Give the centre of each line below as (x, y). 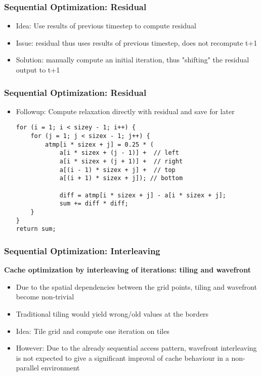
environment (60, 368)
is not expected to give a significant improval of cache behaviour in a (122, 357)
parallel (27, 368)
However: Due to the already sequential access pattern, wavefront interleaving (136, 348)
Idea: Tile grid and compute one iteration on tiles (93, 331)
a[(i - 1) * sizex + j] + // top (117, 170)
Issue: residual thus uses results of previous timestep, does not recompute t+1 (137, 42)
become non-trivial (45, 297)
